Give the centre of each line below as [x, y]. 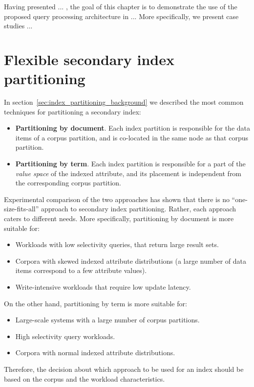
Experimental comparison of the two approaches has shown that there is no [117, 199]
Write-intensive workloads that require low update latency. [103, 287]
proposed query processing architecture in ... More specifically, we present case [121, 16]
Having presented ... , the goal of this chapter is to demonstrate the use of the [121, 6]
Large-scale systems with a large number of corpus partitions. [107, 320]
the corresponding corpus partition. [68, 183]
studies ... [18, 26]
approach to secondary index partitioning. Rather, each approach [138, 209]
